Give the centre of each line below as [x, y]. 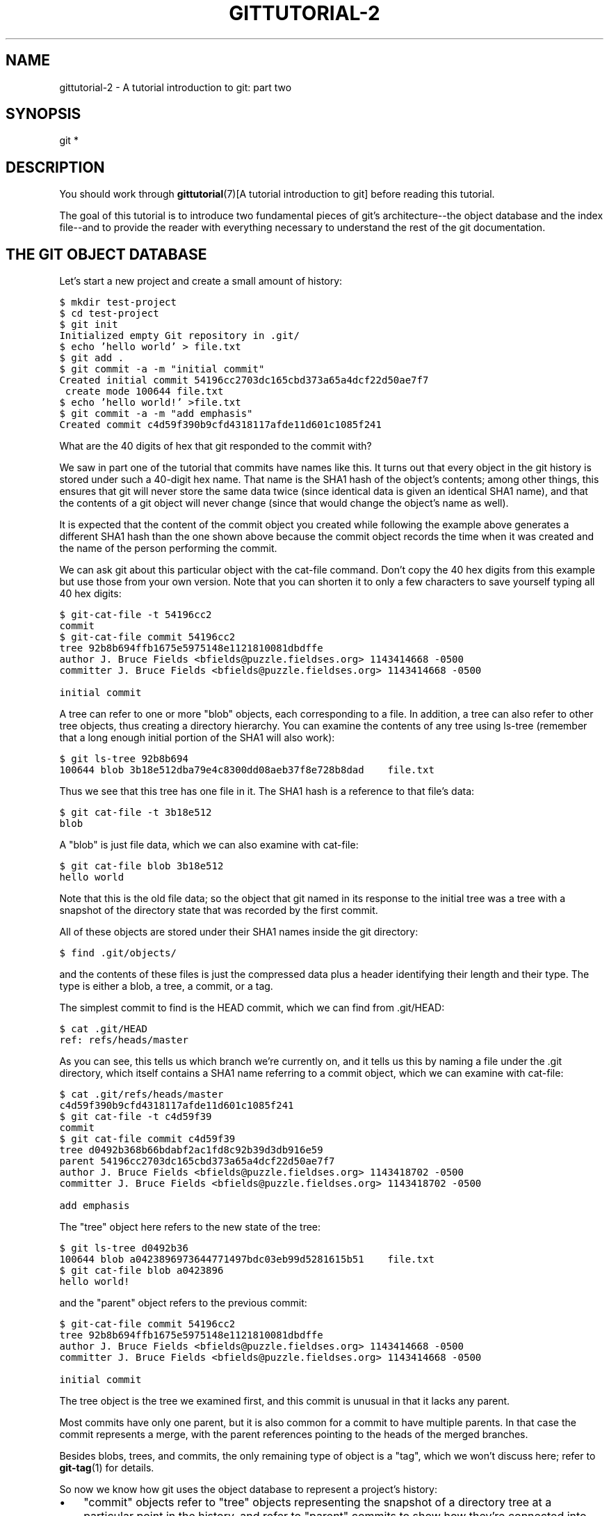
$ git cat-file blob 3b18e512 [141, 866]
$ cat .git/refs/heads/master [141, 1095]
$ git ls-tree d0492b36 [124, 1248]
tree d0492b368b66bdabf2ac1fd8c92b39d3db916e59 [191, 1150]
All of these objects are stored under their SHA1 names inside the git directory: [239, 932]
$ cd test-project [109, 314]
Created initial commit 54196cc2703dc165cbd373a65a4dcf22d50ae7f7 [244, 380]
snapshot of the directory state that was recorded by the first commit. [219, 910]
